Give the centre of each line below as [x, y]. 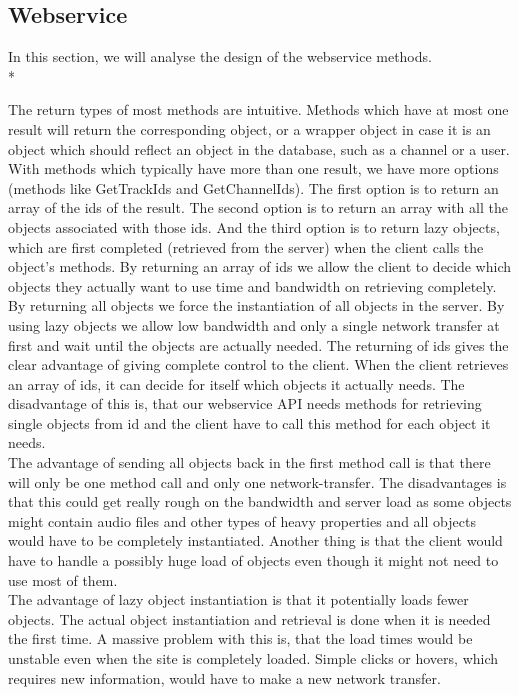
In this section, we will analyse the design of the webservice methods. [220, 56]
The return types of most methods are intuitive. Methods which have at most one [258, 109]
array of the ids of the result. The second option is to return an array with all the [258, 207]
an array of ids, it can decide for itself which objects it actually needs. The [236, 383]
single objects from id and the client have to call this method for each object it [249, 422]
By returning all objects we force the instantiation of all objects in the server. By [256, 305]
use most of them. [63, 579]
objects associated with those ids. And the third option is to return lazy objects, [254, 226]
